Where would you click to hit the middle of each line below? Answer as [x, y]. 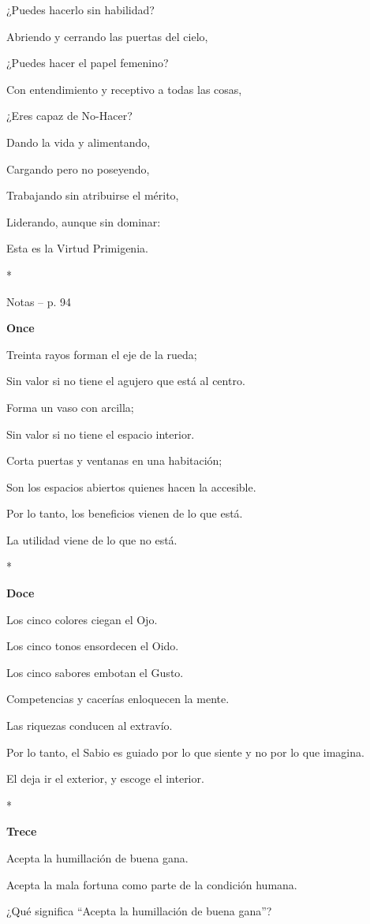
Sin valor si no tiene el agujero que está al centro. [126, 381]
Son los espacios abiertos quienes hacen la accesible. [131, 486]
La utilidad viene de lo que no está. [92, 539]
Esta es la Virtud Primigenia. [77, 248]
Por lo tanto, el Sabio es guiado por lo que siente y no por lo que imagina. [185, 752]
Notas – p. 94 [39, 301]
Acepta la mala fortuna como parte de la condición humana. [152, 884]
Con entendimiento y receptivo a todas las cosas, [124, 89]
